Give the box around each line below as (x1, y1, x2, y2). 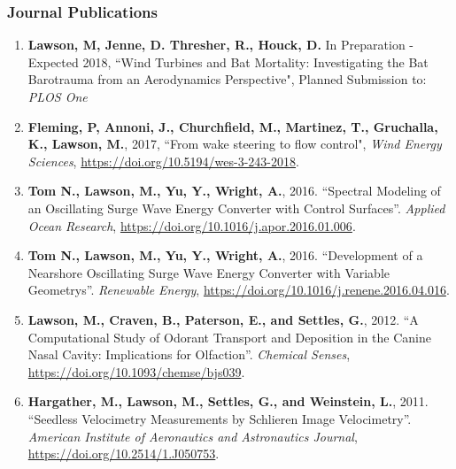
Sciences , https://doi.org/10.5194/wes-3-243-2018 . (27, 151, 299, 170)
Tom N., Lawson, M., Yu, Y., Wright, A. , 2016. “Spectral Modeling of (27, 181, 441, 200)
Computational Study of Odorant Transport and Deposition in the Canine (27, 327, 431, 346)
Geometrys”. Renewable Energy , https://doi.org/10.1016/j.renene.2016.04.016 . (27, 281, 450, 299)
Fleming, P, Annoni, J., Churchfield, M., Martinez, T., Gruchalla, (27, 117, 438, 135)
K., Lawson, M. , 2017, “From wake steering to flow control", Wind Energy (27, 135, 442, 153)
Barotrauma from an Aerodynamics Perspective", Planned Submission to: (27, 70, 427, 88)
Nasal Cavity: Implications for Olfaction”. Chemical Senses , (27, 345, 351, 364)
